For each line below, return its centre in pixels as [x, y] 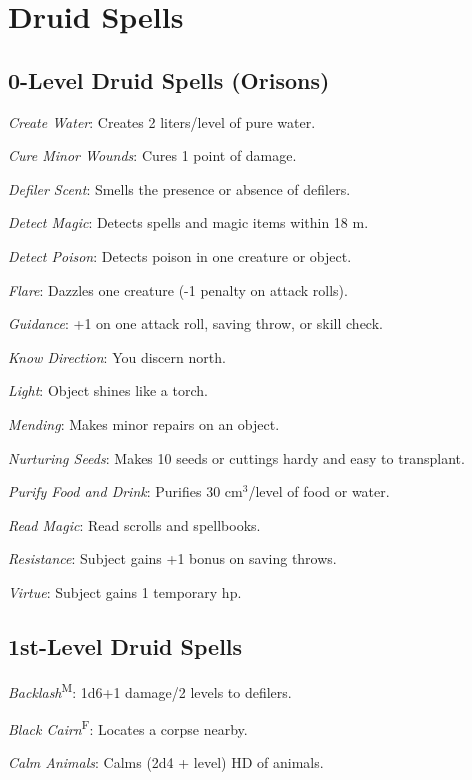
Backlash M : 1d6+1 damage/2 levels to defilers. [150, 690]
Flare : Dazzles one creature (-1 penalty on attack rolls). [178, 289]
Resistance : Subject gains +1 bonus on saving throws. [172, 558]
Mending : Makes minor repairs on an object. [144, 423]
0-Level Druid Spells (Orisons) [169, 79]
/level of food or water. [319, 491]
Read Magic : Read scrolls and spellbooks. [134, 524]
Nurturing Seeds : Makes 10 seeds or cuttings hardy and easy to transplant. [236, 457]
